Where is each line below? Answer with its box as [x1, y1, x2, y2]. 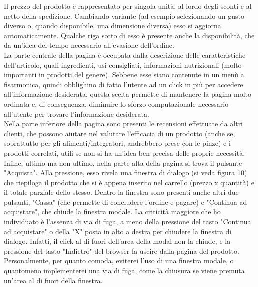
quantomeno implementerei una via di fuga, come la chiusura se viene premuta [4, 265, 245, 276]
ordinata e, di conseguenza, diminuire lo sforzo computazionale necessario [4, 98, 229, 109]
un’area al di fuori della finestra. [4, 275, 103, 285]
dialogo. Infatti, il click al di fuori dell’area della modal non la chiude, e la [4, 236, 231, 246]
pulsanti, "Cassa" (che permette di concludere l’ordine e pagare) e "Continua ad [4, 196, 247, 207]
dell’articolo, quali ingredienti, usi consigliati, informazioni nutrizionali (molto [4, 59, 242, 70]
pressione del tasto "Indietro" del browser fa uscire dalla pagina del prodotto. [4, 245, 239, 256]
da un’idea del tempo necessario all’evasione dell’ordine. [4, 40, 174, 50]
